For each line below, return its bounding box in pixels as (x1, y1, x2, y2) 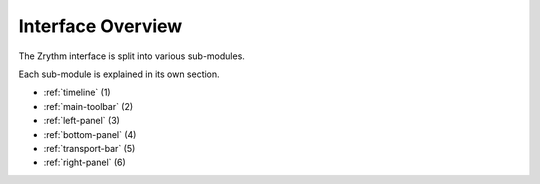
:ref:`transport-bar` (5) (43, 142, 136, 154)
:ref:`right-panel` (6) (43, 156, 127, 169)
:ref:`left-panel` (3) (43, 115, 120, 127)
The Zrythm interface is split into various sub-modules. (18, 50, 245, 62)
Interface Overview (18, 15, 183, 37)
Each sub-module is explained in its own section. (18, 68, 220, 80)
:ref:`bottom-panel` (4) (43, 128, 137, 140)
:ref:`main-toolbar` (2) (43, 100, 134, 112)
